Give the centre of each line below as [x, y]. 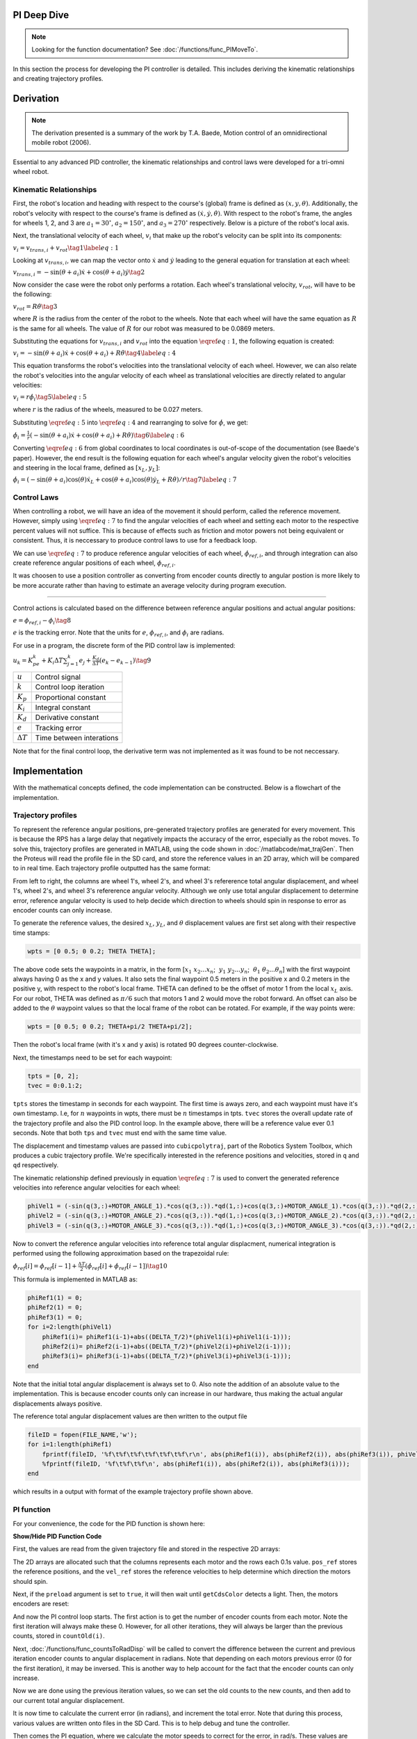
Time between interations [77, 738]
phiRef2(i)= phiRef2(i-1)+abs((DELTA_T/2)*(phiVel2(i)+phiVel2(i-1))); [167, 1346]
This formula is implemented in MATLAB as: [75, 1279]
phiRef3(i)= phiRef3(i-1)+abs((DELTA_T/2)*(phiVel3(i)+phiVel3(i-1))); [167, 1356]
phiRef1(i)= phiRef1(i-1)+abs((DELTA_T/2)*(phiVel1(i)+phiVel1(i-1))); [167, 1337]
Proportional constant [71, 697]
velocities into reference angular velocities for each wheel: [97, 1188]
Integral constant [63, 707]
